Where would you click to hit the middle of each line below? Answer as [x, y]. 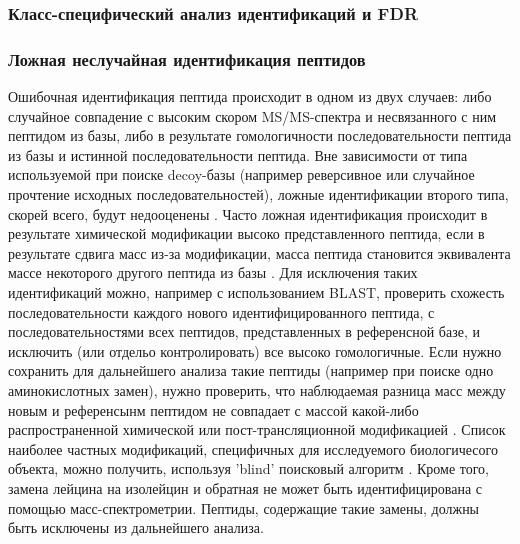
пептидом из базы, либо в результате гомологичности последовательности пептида [260, 135]
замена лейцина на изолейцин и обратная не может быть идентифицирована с [245, 487]
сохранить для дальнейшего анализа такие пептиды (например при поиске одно [251, 370]
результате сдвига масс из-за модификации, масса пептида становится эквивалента [259, 252]
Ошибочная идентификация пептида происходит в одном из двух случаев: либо [250, 96]
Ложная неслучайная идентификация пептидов [187, 58]
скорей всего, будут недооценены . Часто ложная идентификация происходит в [248, 213]
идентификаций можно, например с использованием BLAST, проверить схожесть [256, 292]
